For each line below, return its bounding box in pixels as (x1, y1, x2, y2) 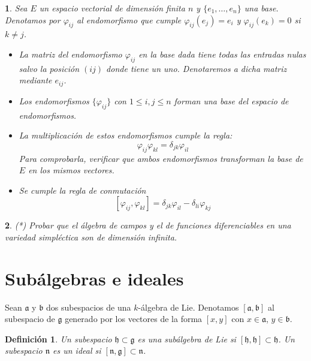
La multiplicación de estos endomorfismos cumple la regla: (19, 129, 233, 142)
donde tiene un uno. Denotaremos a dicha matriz (106, 62, 287, 74)
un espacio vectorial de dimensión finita (39, 2, 185, 14)
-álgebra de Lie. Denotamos (138, 300, 239, 313)
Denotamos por (5, 13, 61, 26)
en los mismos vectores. (28, 164, 114, 176)
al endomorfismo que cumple (77, 13, 182, 26)
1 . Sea (5, 2, 28, 14)
